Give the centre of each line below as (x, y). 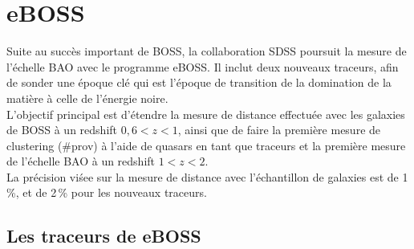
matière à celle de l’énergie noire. (87, 98)
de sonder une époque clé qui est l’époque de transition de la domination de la (199, 82)
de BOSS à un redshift (62, 130)
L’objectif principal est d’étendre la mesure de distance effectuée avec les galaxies (206, 114)
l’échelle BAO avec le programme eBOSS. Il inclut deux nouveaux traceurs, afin (203, 66)
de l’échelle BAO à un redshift (81, 161)
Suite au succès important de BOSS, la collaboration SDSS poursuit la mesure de (207, 51)
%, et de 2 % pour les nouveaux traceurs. (107, 192)
